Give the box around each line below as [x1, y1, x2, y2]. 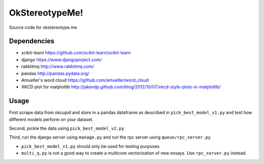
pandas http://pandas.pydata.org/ [21, 70, 89, 76]
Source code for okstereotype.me [9, 24, 77, 30]
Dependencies [9, 37, 55, 45]
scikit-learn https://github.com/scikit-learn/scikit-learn [21, 50, 131, 56]
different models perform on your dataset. [9, 116, 94, 122]
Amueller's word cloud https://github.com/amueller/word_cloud [21, 77, 149, 83]
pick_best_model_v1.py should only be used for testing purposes [21, 143, 160, 149]
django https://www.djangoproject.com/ [21, 57, 102, 62]
